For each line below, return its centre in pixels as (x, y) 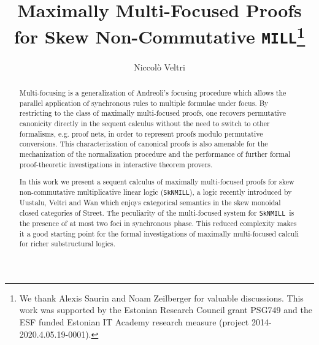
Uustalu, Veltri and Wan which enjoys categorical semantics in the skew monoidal (150, 203)
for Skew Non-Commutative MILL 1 (159, 35)
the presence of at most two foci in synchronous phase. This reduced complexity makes (158, 223)
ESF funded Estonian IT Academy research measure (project (134, 322)
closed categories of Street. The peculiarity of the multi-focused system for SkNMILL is (157, 212)
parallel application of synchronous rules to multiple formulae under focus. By (144, 103)
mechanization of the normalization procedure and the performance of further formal (155, 154)
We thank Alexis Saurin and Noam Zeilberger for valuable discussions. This (161, 298)
